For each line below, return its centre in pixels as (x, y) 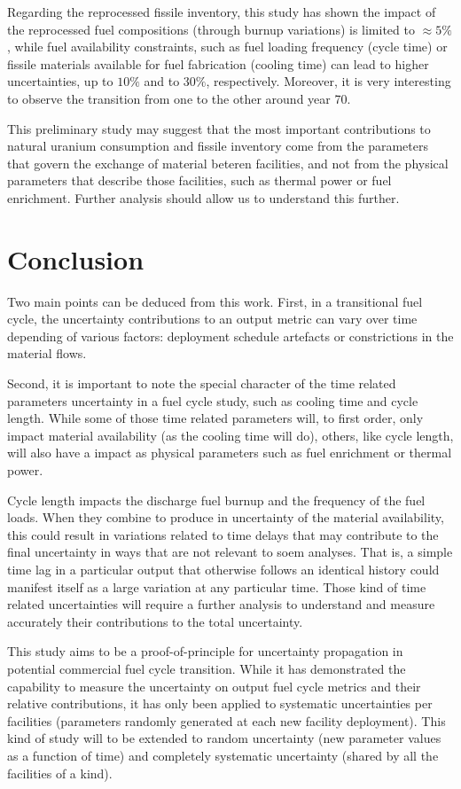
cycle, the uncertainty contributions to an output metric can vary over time (212, 319)
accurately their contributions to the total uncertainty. (155, 621)
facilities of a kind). (60, 773)
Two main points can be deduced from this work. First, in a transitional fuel (215, 301)
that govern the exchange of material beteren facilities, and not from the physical (228, 163)
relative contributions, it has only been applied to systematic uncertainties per (220, 703)
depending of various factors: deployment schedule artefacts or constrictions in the (230, 336)
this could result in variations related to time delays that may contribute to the (223, 534)
